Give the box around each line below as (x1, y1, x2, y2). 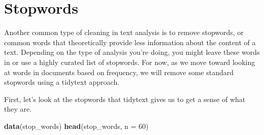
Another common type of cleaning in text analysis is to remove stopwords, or (4, 27, 244, 38)
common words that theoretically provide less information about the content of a (4, 37, 256, 47)
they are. (4, 104, 32, 114)
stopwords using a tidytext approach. (4, 77, 120, 87)
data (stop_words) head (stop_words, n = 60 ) (4, 120, 149, 131)
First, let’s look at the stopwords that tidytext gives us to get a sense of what (4, 93, 246, 104)
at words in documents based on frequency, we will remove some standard (4, 66, 234, 77)
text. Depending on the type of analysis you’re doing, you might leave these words (4, 47, 260, 57)
